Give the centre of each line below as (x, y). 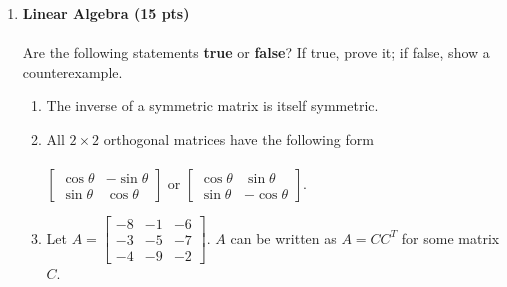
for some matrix (450, 237)
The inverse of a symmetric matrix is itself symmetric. (212, 105)
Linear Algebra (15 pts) (106, 13)
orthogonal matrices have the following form (238, 138)
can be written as (283, 237)
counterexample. (72, 71)
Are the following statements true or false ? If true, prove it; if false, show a (256, 52)
